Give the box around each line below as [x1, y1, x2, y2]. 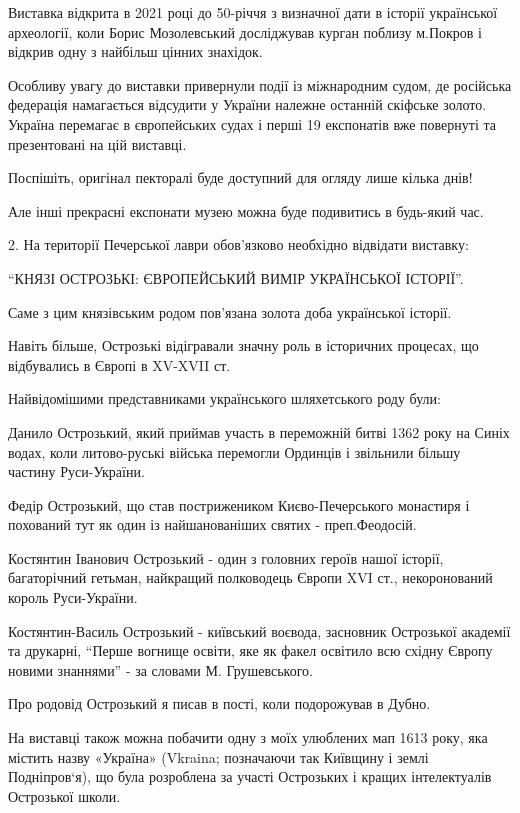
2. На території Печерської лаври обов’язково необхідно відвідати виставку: [8, 234, 469, 255]
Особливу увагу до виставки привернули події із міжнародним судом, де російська [8, 74, 512, 95]
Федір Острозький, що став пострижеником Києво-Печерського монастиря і [8, 494, 470, 515]
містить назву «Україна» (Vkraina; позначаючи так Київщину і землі [8, 746, 429, 767]
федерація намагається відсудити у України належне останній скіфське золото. [8, 94, 487, 115]
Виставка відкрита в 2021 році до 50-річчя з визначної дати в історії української [8, 2, 498, 22]
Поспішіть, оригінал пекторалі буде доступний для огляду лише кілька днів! [8, 167, 473, 188]
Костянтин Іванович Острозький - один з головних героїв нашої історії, [8, 547, 444, 568]
